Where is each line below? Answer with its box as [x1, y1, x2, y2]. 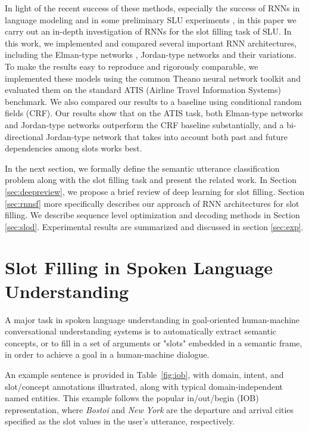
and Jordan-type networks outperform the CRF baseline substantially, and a [5, 118, 284, 131]
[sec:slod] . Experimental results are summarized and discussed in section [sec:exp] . [5, 220, 304, 232]
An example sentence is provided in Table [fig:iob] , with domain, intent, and [5, 368, 284, 380]
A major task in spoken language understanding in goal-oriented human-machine [5, 313, 300, 325]
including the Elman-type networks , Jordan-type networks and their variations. [5, 48, 296, 61]
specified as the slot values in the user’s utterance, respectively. [5, 415, 235, 427]
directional [5, 130, 43, 142]
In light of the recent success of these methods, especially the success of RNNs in [5, 2, 300, 14]
